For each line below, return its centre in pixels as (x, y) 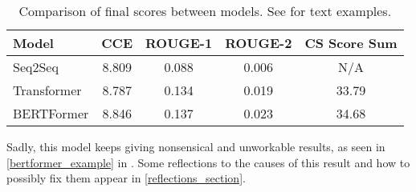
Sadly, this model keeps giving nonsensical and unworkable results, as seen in (196, 146)
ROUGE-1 (179, 43)
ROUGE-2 (259, 43)
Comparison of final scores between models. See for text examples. (205, 11)
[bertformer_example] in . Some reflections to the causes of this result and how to (208, 162)
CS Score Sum (351, 43)
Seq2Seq (36, 67)
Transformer (47, 90)
